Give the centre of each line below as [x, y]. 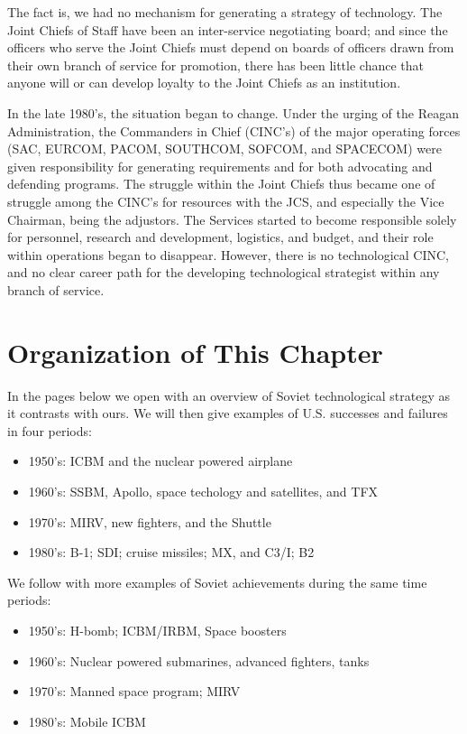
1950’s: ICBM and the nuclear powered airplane [160, 461]
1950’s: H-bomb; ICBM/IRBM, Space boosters [157, 630]
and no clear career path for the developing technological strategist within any [224, 272]
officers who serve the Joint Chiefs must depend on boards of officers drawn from [231, 47]
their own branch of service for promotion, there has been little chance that [215, 65]
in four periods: [50, 430]
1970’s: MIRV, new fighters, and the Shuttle [150, 521]
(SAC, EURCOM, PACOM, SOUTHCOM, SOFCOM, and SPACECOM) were [224, 149]
